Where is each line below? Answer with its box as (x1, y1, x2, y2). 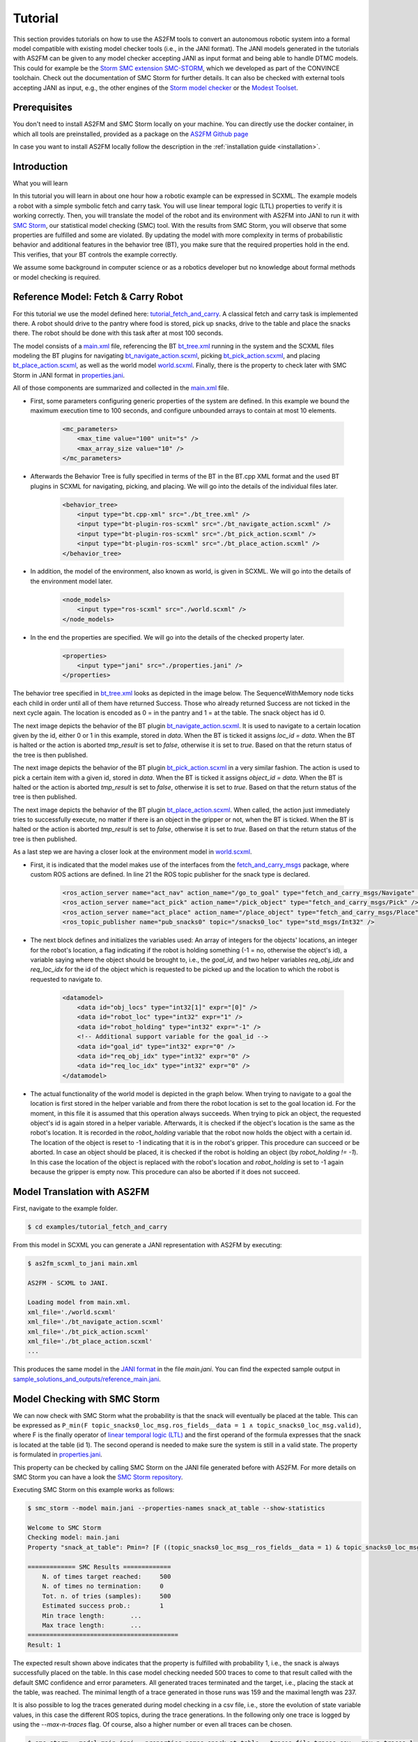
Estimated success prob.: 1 (42, 1602, 164, 1610)
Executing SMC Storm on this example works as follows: (13, 1486, 175, 1494)
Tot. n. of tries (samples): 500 (42, 1592, 171, 1600)
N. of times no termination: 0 (42, 1582, 164, 1590)
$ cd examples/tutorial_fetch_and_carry (27, 1223, 167, 1231)
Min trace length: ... (42, 1612, 142, 1619)
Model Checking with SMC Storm (13, 1393, 160, 1405)
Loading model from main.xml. (27, 1298, 131, 1306)
